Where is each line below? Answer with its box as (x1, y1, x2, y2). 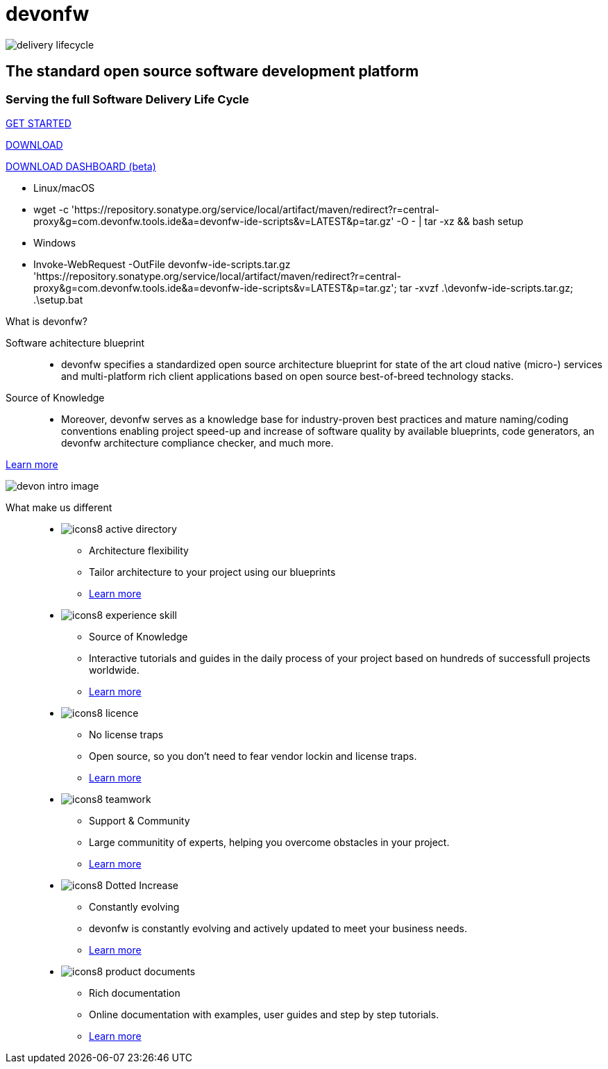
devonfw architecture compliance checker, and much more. (61, 436, 334, 449)
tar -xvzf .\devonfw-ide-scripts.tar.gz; (399, 281, 573, 294)
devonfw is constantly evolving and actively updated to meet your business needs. (89, 922, 467, 934)
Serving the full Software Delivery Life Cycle (6, 92, 249, 106)
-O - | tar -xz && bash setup (396, 215, 523, 227)
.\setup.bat (33, 293, 83, 306)
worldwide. (89, 663, 140, 676)
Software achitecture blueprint (6, 336, 145, 349)
